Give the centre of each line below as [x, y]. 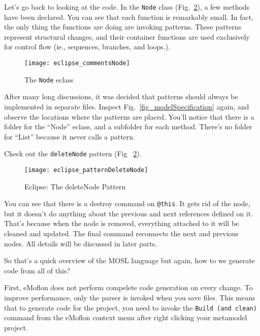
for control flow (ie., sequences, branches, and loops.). [87, 47]
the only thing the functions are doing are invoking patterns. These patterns [123, 27]
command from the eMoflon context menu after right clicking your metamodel [126, 317]
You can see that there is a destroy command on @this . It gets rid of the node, [127, 203]
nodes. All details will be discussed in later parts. [81, 243]
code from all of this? [37, 270]
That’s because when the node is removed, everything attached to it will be [122, 223]
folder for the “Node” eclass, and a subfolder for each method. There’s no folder [128, 127]
